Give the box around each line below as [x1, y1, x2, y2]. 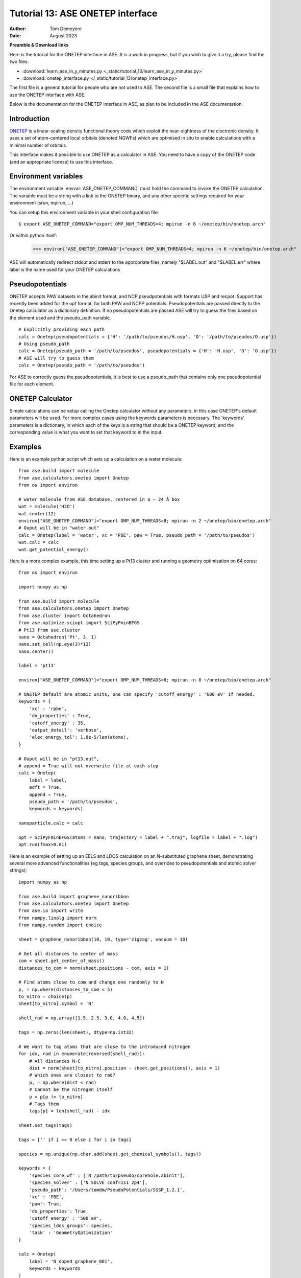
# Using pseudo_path [18, 341, 70, 347]
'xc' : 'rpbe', [29, 705, 67, 712]
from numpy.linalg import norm [18, 915, 97, 921]
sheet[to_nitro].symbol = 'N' [18, 1001, 94, 1007]
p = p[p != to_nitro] [29, 1094, 84, 1100]
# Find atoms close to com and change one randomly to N [18, 979, 164, 985]
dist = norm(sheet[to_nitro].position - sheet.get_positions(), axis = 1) [29, 1065, 220, 1071]
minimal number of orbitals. [9, 142, 67, 148]
